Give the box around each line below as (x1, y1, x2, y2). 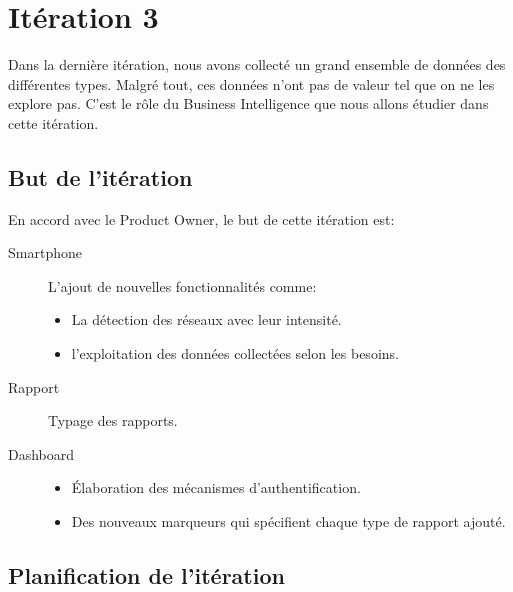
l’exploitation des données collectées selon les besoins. (71, 343, 399, 364)
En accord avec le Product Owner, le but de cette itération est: (8, 208, 395, 229)
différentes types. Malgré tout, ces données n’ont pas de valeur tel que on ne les (8, 73, 495, 94)
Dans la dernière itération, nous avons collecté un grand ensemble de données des (8, 54, 506, 75)
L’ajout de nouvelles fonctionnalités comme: (48, 275, 317, 296)
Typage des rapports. (48, 410, 178, 431)
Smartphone (8, 242, 82, 263)
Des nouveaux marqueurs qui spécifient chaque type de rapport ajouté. (71, 511, 506, 532)
